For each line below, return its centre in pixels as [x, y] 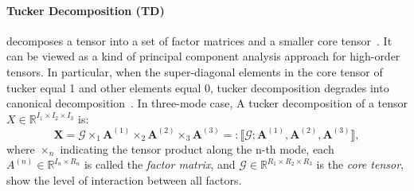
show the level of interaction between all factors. [124, 179]
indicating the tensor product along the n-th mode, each [197, 148]
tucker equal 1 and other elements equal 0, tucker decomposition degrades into [198, 87]
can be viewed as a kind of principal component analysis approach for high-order [203, 56]
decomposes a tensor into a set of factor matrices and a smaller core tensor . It [199, 40]
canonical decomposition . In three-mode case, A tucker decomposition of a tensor [207, 103]
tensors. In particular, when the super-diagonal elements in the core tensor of [195, 71]
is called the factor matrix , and [160, 164]
